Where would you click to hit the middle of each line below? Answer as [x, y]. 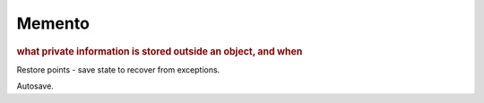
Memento [53, 23]
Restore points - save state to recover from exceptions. [118, 69]
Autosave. [35, 86]
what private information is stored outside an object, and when [160, 51]
